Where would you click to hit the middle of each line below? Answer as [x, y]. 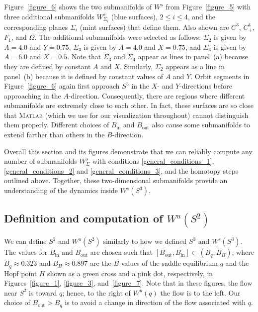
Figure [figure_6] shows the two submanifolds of [78, 6]
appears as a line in [195, 66]
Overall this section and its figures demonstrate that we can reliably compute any [128, 151]
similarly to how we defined [145, 241]
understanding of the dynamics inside [61, 190]
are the [100, 263]
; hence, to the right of [96, 292]
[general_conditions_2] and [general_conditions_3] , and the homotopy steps [121, 170]
